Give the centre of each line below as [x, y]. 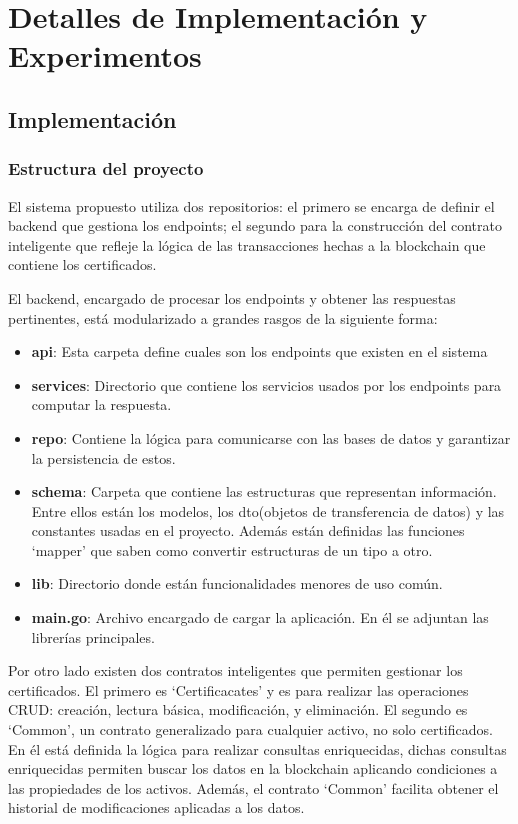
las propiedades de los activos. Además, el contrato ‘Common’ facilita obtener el [253, 787]
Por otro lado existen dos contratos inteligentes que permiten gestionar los [235, 670]
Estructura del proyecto [106, 168]
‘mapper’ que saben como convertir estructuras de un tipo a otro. [232, 549]
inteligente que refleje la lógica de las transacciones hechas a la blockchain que [247, 244]
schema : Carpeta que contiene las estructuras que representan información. [264, 491]
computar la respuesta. [101, 404]
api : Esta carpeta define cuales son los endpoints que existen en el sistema [259, 351]
